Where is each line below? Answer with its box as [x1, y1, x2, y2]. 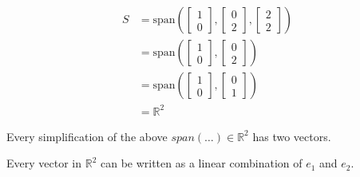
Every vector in [6, 155, 81, 171]
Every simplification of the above [6, 128, 168, 144]
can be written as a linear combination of [100, 155, 303, 171]
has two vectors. [252, 128, 331, 144]
